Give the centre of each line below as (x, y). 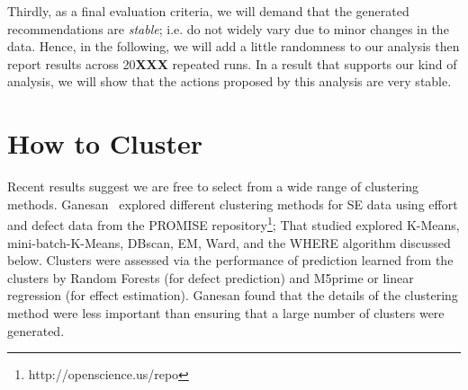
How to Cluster (105, 143)
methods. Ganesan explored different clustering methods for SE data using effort (233, 204)
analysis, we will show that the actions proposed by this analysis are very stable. (229, 81)
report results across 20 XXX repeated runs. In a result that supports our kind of (232, 63)
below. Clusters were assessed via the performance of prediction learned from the (230, 260)
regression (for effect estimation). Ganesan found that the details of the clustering (233, 295)
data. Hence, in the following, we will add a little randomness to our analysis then (234, 46)
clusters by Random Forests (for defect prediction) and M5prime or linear (211, 277)
